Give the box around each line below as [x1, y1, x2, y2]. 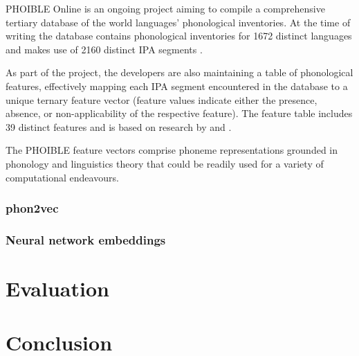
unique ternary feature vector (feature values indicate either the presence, [6, 92, 317, 107]
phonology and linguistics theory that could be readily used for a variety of [6, 156, 324, 170]
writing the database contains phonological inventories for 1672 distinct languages [6, 28, 352, 43]
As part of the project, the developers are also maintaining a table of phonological [6, 65, 353, 80]
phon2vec [6, 199, 59, 217]
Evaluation [6, 274, 109, 302]
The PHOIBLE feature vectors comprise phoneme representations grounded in [6, 143, 338, 157]
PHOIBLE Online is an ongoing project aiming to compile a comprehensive [6, 1, 325, 15]
